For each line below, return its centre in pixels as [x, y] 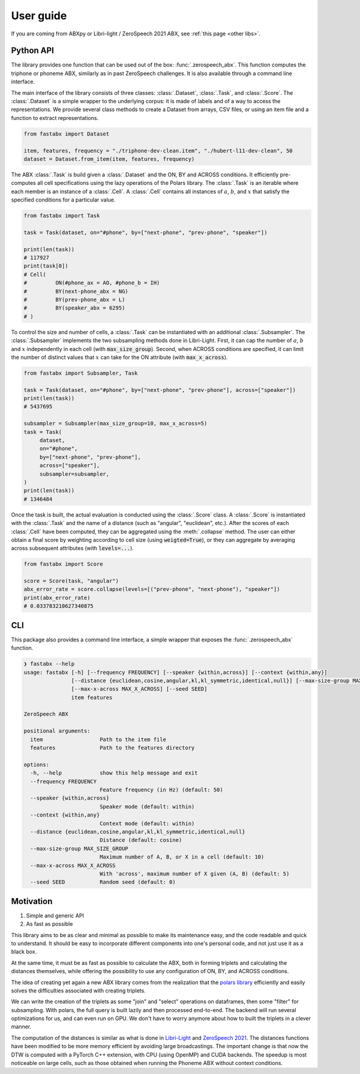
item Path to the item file [98, 739]
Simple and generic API [55, 916]
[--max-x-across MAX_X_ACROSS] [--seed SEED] [139, 689]
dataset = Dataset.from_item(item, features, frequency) [109, 159]
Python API [32, 51]
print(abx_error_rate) [57, 598]
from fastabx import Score [63, 564]
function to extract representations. [55, 118]
